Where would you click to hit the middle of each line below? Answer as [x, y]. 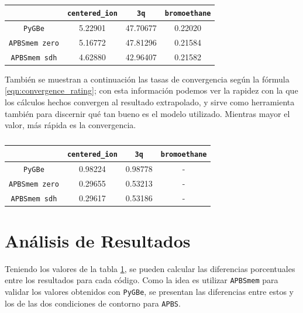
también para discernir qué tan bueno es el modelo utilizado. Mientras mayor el [147, 113]
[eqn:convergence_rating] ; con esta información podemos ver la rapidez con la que [151, 90]
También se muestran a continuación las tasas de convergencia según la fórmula [147, 79]
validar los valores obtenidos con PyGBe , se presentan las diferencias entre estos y [149, 292]
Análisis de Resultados [98, 240]
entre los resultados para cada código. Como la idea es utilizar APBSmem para [142, 280]
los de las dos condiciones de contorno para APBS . [93, 303]
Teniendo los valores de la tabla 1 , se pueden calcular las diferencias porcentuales [150, 268]
